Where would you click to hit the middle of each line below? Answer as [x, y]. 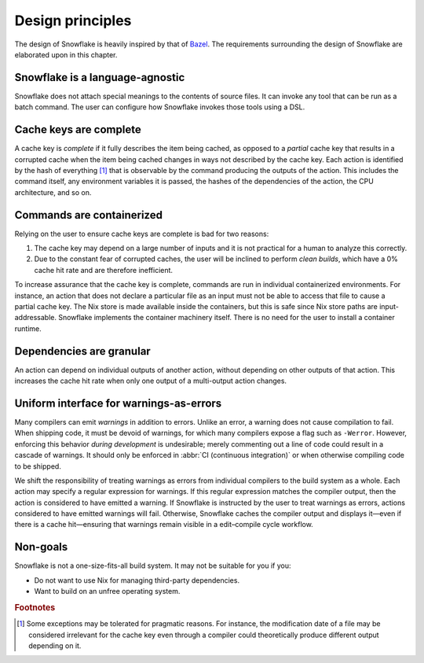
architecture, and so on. [53, 192]
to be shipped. [38, 466]
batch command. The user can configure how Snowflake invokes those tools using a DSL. [160, 107]
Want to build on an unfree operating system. [107, 591]
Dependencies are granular [82, 351]
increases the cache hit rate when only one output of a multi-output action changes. [150, 381]
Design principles [73, 20]
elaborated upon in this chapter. [66, 54]
